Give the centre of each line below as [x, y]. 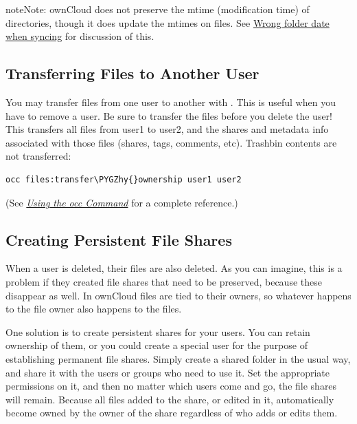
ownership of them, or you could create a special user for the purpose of [157, 345]
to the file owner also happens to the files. [94, 309]
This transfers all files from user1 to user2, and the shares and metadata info [167, 129]
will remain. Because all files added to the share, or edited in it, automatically [170, 399]
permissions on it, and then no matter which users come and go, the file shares [171, 386]
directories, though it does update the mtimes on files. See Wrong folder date [168, 22]
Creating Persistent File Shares [119, 239]
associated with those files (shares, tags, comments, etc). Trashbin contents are [171, 142]
